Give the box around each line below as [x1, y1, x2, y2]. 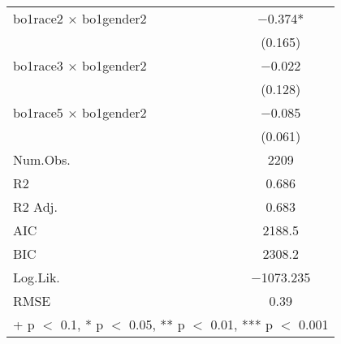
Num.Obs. [13, 150, 71, 169]
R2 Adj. [13, 197, 58, 216]
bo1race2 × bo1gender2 [13, 9, 147, 28]
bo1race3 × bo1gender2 [13, 56, 147, 75]
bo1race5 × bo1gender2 [13, 103, 147, 122]
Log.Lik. [13, 268, 60, 286]
